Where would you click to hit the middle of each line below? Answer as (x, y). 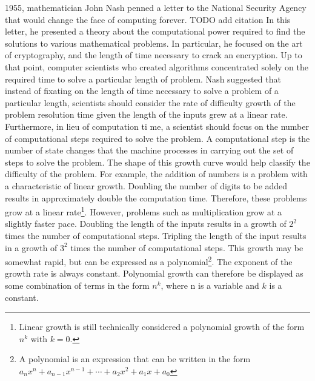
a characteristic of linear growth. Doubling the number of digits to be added (146, 185)
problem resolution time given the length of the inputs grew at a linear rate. (146, 114)
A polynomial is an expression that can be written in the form (135, 359)
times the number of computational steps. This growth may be (187, 247)
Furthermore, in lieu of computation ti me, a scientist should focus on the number (157, 126)
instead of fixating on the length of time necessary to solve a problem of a (142, 91)
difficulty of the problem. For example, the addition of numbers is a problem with (156, 174)
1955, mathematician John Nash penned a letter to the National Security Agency (156, 7)
